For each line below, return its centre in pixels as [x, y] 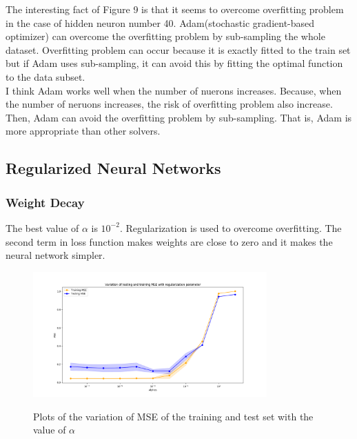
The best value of [42, 227]
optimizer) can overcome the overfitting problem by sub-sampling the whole [165, 36]
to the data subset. [45, 76]
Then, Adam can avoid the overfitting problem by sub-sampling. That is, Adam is [179, 117]
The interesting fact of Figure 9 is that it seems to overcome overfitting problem [175, 9]
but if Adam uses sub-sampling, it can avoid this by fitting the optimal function [174, 63]
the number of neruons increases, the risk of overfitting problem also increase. [169, 104]
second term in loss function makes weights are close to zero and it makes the [169, 241]
